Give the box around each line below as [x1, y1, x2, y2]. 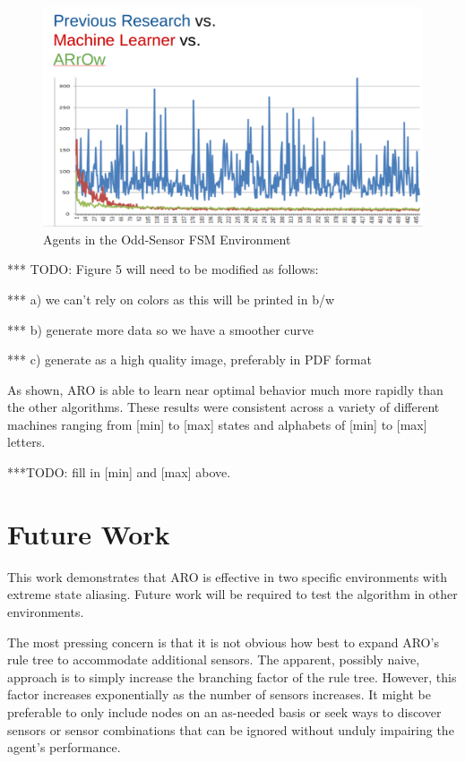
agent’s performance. [7, 738, 121, 757]
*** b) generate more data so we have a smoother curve [7, 320, 314, 338]
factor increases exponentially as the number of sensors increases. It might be [7, 685, 431, 704]
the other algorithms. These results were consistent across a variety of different [7, 398, 440, 416]
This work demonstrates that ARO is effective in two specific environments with [7, 567, 448, 586]
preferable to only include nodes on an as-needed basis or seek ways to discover [7, 702, 442, 721]
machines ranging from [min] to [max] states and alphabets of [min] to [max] [7, 415, 427, 433]
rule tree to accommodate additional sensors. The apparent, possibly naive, [7, 650, 420, 669]
